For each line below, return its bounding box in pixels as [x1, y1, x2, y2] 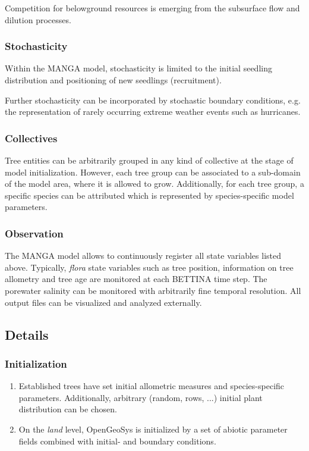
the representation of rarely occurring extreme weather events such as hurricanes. [5, 105, 301, 118]
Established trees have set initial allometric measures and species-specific [18, 380, 285, 392]
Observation [5, 225, 64, 240]
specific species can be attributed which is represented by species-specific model [5, 189, 294, 201]
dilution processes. [5, 13, 71, 26]
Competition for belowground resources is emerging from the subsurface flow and [5, 2, 300, 14]
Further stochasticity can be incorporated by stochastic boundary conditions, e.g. [5, 93, 301, 106]
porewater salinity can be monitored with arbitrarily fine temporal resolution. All [5, 284, 301, 296]
